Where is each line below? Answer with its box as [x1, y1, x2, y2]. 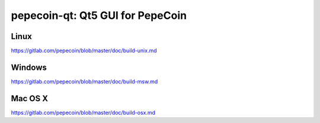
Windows [11, 62, 47, 72]
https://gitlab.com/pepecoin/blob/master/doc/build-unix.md [11, 47, 157, 54]
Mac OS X [11, 93, 49, 103]
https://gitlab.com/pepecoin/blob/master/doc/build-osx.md [11, 109, 156, 116]
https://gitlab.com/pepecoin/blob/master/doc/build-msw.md [11, 77, 158, 85]
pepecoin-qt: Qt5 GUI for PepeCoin [11, 9, 187, 22]
